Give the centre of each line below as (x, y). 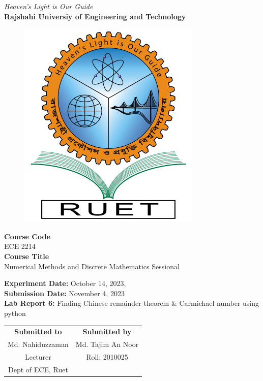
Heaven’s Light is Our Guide (49, 6)
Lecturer (38, 356)
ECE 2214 (20, 246)
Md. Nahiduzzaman (38, 344)
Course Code (27, 236)
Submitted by (107, 331)
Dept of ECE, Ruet (38, 369)
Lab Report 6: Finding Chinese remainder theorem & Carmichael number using (131, 303)
